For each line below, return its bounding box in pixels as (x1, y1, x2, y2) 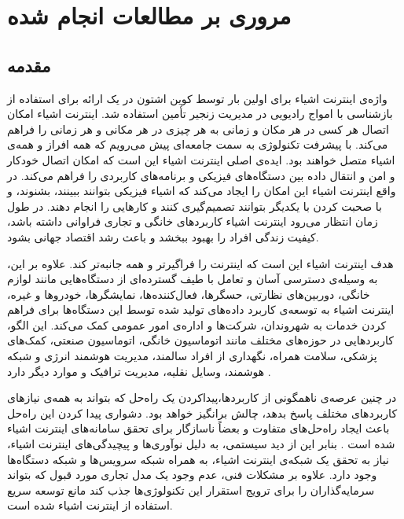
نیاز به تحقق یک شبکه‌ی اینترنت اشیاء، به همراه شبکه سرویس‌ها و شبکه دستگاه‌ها (7, 451, 389, 467)
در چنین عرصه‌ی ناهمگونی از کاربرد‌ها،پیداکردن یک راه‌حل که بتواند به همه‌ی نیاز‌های (7, 389, 397, 406)
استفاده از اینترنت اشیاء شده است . (7, 497, 173, 513)
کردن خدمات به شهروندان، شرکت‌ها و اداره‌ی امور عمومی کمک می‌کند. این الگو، (7, 316, 387, 333)
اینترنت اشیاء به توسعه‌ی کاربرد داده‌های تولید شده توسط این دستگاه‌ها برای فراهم (7, 301, 395, 318)
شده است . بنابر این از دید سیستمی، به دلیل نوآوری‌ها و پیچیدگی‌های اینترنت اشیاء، (7, 436, 395, 452)
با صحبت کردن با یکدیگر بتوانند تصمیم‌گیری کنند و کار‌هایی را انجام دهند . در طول (7, 197, 382, 214)
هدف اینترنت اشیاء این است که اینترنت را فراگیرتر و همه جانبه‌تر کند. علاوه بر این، (7, 255, 394, 271)
